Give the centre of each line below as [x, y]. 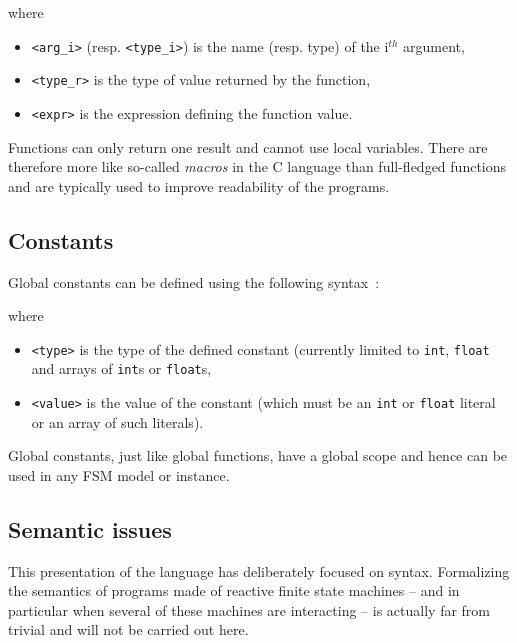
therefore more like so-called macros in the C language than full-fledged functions [257, 166]
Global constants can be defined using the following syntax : [194, 281]
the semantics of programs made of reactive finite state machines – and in [234, 590]
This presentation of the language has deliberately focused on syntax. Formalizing [259, 570]
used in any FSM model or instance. [119, 474]
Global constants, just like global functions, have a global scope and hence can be [258, 455]
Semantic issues [90, 528]
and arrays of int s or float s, [121, 368]
